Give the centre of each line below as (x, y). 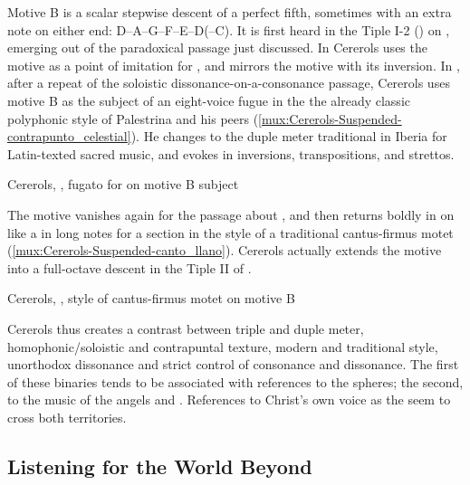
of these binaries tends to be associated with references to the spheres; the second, (235, 381)
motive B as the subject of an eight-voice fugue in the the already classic (209, 100)
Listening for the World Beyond (160, 466)
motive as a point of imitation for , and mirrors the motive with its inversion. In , (234, 65)
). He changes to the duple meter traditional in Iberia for (289, 136)
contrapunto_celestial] (69, 136)
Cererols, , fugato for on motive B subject (123, 184)
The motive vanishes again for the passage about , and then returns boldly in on (231, 214)
